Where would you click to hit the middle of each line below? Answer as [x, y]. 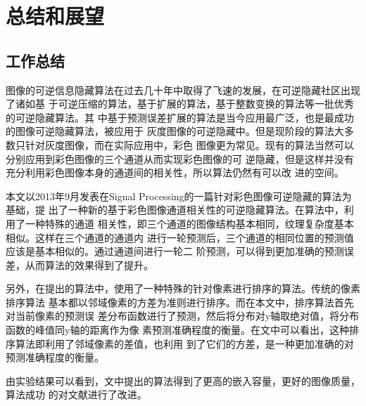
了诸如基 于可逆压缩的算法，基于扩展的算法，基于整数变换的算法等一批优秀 [180, 104]
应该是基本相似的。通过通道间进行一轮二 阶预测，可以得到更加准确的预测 [175, 251]
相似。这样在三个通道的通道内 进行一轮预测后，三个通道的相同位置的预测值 [180, 237]
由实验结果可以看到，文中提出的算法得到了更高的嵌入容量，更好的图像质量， [183, 380]
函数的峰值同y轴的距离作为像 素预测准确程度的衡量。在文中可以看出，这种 [178, 330]
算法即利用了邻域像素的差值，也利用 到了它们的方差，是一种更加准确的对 [184, 343]
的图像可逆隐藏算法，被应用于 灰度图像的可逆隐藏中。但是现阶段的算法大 [175, 131]
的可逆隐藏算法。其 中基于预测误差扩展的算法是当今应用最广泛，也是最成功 [180, 117]
